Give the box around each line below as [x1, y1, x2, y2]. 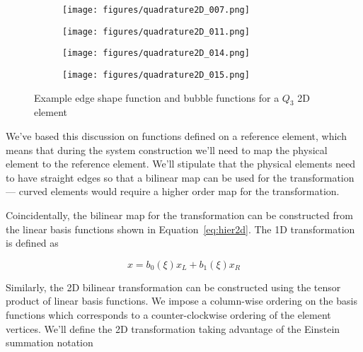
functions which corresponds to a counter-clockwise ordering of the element [6, 307, 331, 322]
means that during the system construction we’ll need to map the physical [6, 142, 328, 157]
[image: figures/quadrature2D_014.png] [62, 48, 250, 59]
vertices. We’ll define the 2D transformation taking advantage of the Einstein [6, 321, 340, 336]
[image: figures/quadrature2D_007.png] [62, 5, 250, 15]
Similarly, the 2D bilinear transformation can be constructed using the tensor [6, 279, 341, 294]
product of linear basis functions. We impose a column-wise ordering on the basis [6, 293, 357, 308]
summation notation [6, 335, 93, 350]
